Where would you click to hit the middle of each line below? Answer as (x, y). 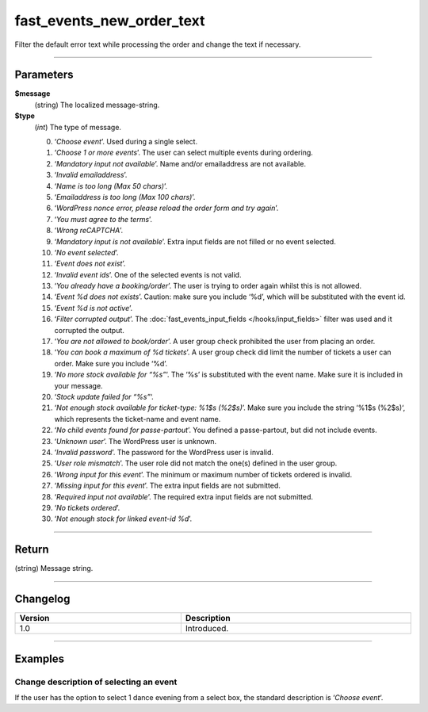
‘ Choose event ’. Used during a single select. (126, 142)
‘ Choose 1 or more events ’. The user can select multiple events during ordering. (183, 153)
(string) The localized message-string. (97, 105)
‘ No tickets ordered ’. (87, 507)
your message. (78, 385)
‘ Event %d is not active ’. (94, 308)
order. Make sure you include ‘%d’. (111, 363)
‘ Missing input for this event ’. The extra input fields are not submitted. (168, 486)
